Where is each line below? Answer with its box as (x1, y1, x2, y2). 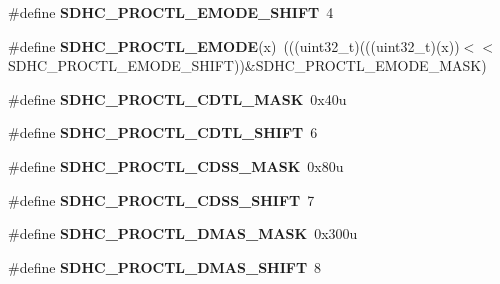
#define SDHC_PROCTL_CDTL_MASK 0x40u (8, 88, 347, 109)
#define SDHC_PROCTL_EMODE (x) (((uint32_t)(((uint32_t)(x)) (8, 35, 460, 56)
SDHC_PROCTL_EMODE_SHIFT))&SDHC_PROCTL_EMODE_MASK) (8, 55, 487, 76)
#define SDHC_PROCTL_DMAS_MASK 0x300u (8, 223, 358, 244)
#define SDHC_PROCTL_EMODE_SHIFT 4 (8, 2, 334, 22)
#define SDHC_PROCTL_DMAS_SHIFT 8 (8, 256, 322, 277)
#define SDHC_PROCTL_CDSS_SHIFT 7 (8, 189, 315, 210)
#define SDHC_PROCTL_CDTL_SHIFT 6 (8, 122, 318, 143)
